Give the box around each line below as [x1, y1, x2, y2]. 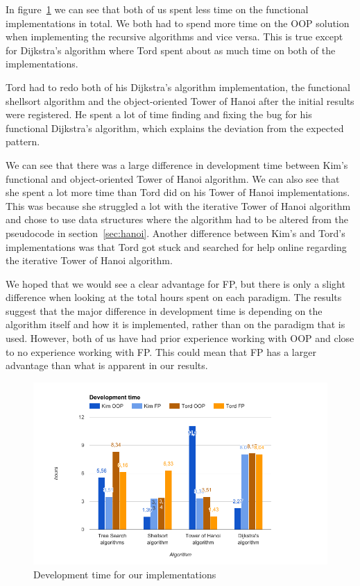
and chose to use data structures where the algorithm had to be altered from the [6, 212, 349, 227]
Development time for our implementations [33, 567, 216, 581]
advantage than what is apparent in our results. [6, 358, 208, 373]
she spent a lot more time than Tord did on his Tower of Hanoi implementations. [6, 185, 350, 200]
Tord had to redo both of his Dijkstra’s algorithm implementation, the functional [6, 79, 350, 94]
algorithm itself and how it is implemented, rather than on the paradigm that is [6, 317, 345, 332]
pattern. [6, 134, 40, 149]
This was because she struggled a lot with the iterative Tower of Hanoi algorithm [6, 198, 351, 213]
